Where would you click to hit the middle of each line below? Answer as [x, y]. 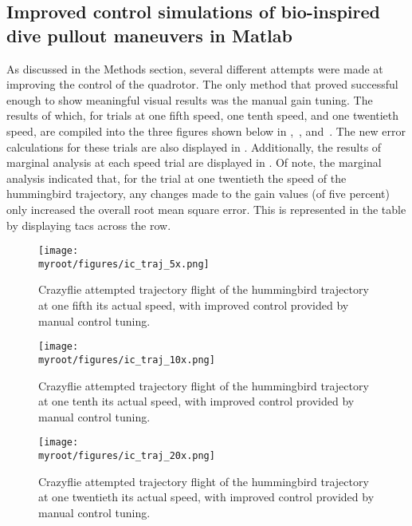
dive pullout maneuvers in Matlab [149, 35]
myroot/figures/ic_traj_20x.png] [127, 455]
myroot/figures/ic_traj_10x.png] [127, 360]
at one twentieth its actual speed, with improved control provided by [206, 497]
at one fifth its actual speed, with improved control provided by [194, 305]
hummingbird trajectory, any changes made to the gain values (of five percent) [198, 194]
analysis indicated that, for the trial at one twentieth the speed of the [177, 178]
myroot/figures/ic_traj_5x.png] [124, 264]
